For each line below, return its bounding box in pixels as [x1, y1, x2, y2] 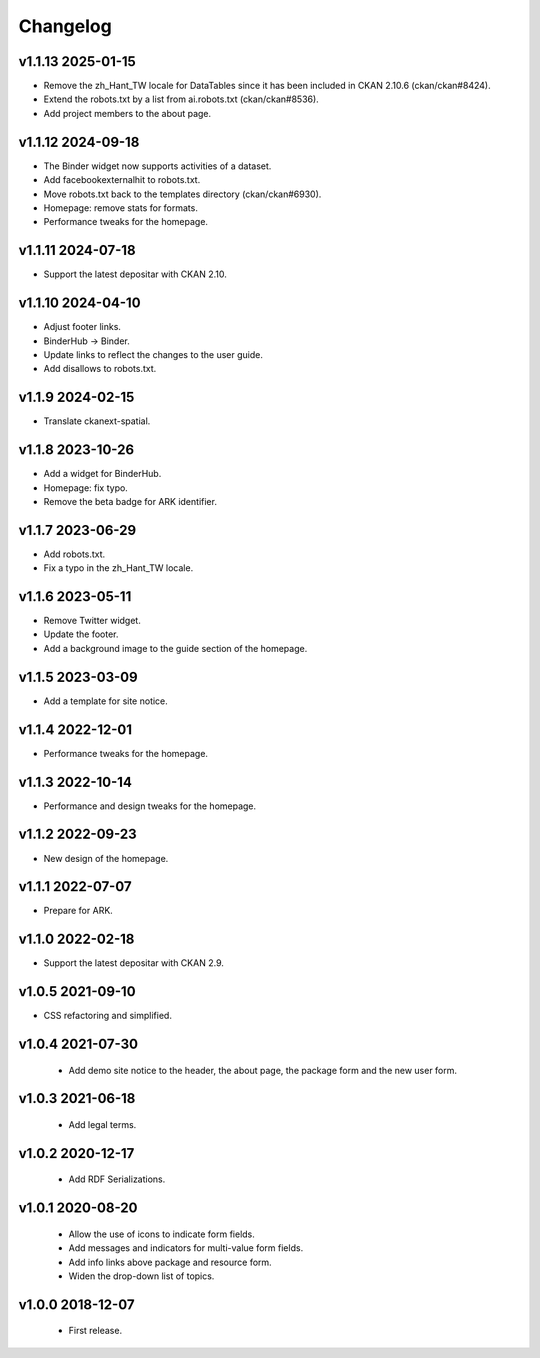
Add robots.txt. [43, 548, 106, 560]
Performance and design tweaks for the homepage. [43, 800, 257, 812]
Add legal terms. [68, 1119, 137, 1131]
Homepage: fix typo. [43, 481, 129, 494]
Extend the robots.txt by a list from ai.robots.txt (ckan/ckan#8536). [43, 93, 319, 105]
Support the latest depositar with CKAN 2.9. [43, 957, 224, 969]
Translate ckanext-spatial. [43, 415, 151, 427]
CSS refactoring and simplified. [43, 1010, 172, 1022]
